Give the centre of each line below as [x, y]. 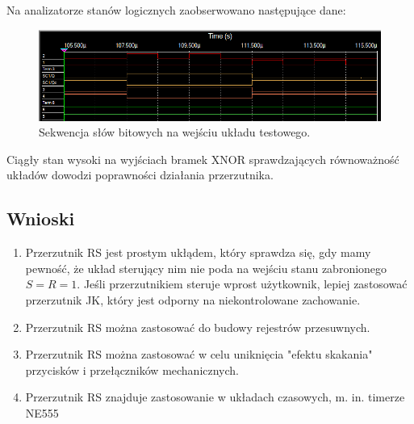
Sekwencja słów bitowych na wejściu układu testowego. [175, 132]
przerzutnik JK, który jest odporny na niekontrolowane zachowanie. [193, 299]
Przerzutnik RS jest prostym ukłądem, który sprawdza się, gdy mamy [198, 252]
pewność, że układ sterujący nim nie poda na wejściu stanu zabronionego [206, 268]
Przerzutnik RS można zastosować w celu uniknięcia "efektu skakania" [199, 354]
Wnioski [41, 218]
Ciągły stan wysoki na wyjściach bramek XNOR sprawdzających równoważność [203, 159]
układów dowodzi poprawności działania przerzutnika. [140, 175]
